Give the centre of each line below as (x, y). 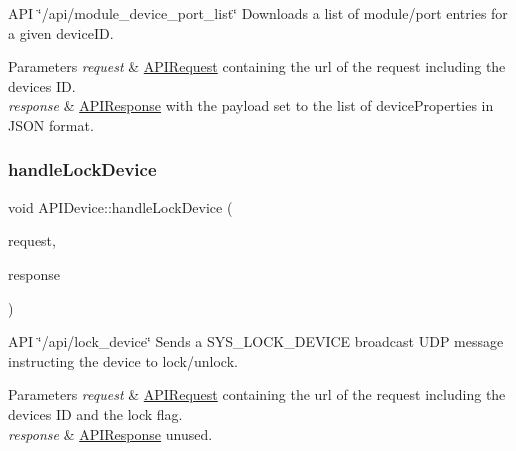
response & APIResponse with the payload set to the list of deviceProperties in (251, 105)
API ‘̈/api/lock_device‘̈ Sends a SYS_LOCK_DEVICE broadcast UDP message (256, 341)
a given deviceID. (61, 32)
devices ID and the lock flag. (95, 413)
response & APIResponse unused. (110, 433)
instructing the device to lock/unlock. (123, 360)
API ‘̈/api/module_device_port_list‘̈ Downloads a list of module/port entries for (258, 13)
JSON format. (51, 124)
